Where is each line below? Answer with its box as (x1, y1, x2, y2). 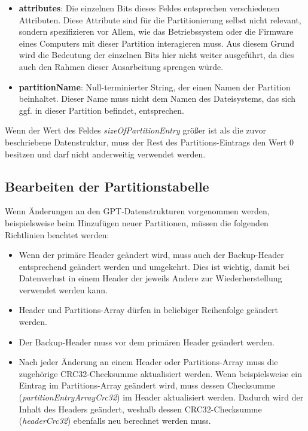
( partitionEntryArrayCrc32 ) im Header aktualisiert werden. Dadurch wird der (19, 391, 304, 403)
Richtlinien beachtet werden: (5, 228, 109, 241)
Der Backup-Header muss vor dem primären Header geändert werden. (19, 335, 275, 348)
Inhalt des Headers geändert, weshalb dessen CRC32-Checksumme (19, 402, 262, 415)
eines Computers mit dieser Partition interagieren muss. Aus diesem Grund (19, 37, 295, 49)
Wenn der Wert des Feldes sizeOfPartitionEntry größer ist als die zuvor (5, 124, 266, 136)
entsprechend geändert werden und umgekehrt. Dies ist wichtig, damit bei (19, 260, 289, 272)
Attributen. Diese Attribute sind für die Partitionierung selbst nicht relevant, (19, 13, 301, 26)
